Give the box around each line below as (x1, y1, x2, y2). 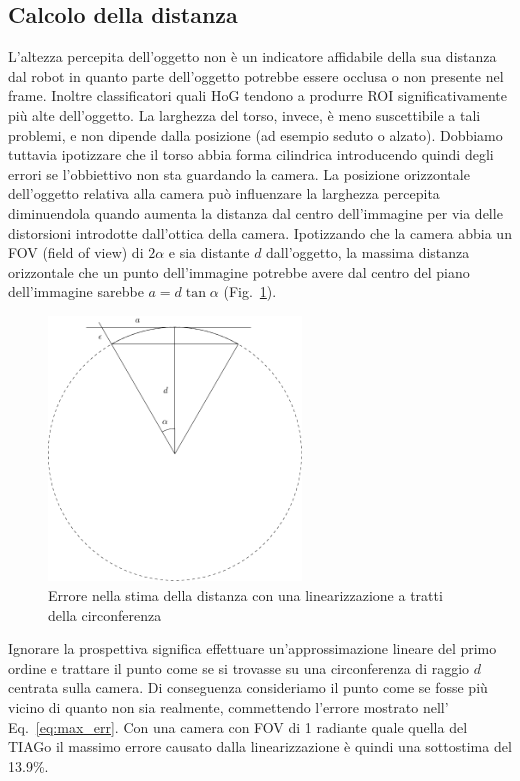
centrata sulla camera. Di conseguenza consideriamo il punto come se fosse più (8, 677, 488, 698)
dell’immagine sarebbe (8, 281, 144, 302)
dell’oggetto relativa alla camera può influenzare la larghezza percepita (8, 183, 440, 204)
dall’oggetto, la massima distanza (266, 242, 470, 263)
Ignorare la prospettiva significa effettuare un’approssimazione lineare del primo (8, 638, 497, 659)
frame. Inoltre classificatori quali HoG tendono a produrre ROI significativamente (8, 85, 507, 106)
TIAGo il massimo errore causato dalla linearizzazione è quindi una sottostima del (8, 736, 512, 757)
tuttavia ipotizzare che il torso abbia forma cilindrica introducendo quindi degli (8, 144, 494, 165)
